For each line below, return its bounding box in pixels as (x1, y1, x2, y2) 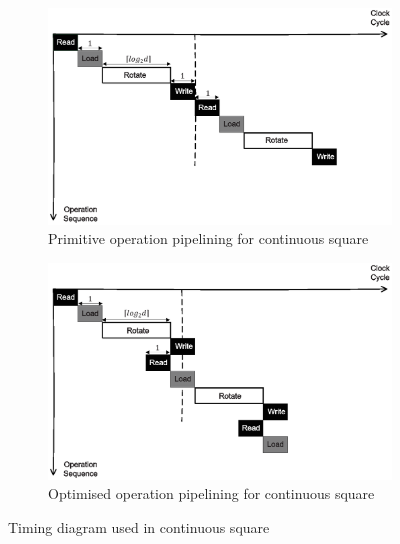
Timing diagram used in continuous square (8, 516, 270, 537)
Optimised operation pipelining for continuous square (48, 483, 375, 504)
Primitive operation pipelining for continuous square (48, 228, 369, 249)
